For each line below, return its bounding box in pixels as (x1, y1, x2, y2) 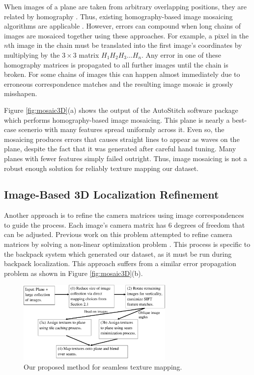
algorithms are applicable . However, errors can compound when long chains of (4, 21, 241, 31)
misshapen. (4, 88, 37, 99)
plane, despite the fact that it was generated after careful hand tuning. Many (4, 143, 236, 154)
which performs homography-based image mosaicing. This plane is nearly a (4, 114, 230, 125)
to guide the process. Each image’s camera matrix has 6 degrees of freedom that (4, 219, 245, 230)
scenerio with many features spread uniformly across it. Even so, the (18, 124, 225, 135)
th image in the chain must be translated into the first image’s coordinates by (8, 40, 242, 50)
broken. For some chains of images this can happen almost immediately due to (4, 69, 240, 79)
